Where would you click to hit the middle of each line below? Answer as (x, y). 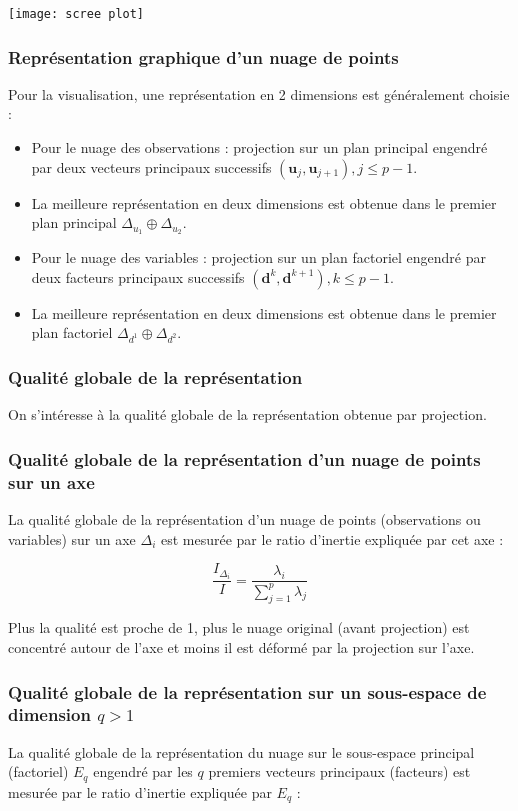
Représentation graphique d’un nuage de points (203, 56)
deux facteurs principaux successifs (138, 276)
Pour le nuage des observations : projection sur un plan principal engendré (259, 147)
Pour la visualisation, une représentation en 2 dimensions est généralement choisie (259, 93)
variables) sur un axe (72, 538)
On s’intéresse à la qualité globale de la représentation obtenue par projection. (247, 414)
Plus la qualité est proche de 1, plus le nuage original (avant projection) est (239, 627)
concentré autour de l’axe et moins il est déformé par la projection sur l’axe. (241, 647)
